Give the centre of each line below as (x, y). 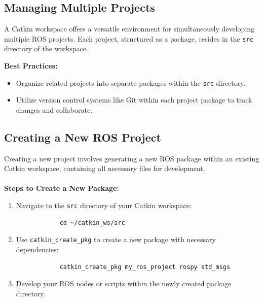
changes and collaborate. (54, 109)
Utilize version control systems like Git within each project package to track (134, 100)
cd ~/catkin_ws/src (92, 223)
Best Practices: (31, 66)
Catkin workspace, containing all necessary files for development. (105, 168)
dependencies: (37, 249)
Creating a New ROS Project (83, 137)
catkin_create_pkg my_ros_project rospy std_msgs (145, 267)
